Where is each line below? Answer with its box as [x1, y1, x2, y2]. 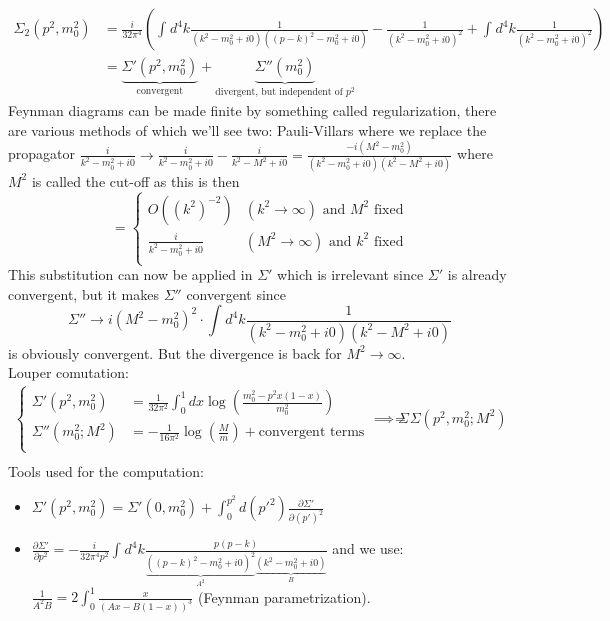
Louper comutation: [8, 362, 129, 383]
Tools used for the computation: [8, 460, 204, 481]
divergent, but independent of [215, 87, 343, 98]
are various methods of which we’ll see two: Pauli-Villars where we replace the [8, 119, 487, 140]
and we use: [332, 538, 404, 559]
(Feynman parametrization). [197, 586, 371, 607]
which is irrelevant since [277, 264, 424, 285]
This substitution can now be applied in [8, 264, 253, 285]
